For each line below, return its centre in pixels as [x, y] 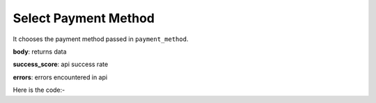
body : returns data [40, 51]
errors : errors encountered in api [60, 77]
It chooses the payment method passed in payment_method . [101, 39]
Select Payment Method [84, 18]
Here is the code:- [39, 90]
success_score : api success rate [61, 64]
